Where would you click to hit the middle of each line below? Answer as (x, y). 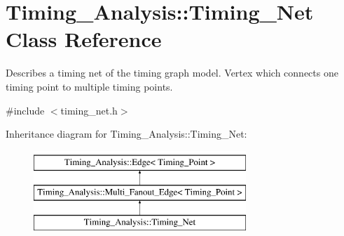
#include (25, 110)
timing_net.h (89, 110)
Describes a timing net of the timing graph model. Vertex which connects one (172, 73)
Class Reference (84, 39)
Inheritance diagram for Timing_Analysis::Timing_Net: (126, 134)
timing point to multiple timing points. (89, 86)
